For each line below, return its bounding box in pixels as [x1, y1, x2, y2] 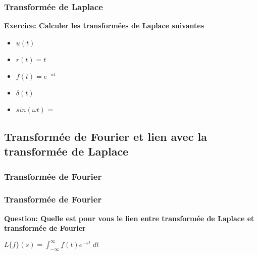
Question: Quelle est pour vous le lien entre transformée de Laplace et [4, 213, 254, 223]
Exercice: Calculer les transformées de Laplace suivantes [4, 20, 204, 31]
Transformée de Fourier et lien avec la [4, 128, 207, 144]
